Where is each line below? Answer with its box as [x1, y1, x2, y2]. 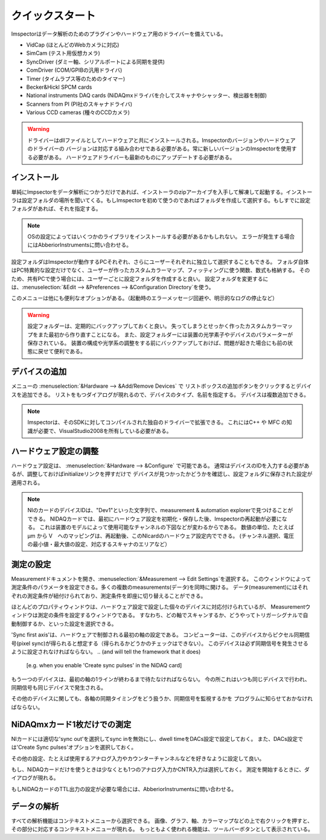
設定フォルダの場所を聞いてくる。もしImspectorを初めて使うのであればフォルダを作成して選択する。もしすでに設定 [21, 196, 311, 204]
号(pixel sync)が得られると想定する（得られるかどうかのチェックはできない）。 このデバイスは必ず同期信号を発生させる [11, 640, 309, 647]
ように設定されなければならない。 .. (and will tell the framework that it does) [11, 648, 201, 655]
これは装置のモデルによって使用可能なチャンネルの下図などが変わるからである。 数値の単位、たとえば [39, 524, 294, 531]
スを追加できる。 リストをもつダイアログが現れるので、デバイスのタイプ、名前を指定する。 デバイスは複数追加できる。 [11, 391, 309, 398]
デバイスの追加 [11, 367, 67, 377]
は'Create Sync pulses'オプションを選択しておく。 [11, 743, 137, 751]
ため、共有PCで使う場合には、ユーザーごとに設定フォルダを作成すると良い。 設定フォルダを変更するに [11, 275, 269, 282]
